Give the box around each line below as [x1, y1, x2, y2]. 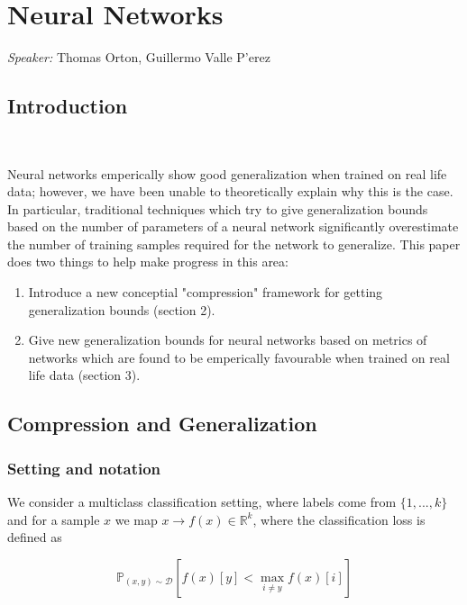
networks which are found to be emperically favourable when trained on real [28, 348, 450, 366]
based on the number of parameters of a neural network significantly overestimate [7, 217, 459, 236]
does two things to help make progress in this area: [7, 252, 288, 271]
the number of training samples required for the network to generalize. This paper [7, 234, 461, 253]
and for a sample [7, 510, 100, 528]
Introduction [7, 92, 128, 120]
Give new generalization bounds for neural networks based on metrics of [28, 330, 427, 349]
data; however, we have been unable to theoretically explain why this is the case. [7, 182, 453, 201]
